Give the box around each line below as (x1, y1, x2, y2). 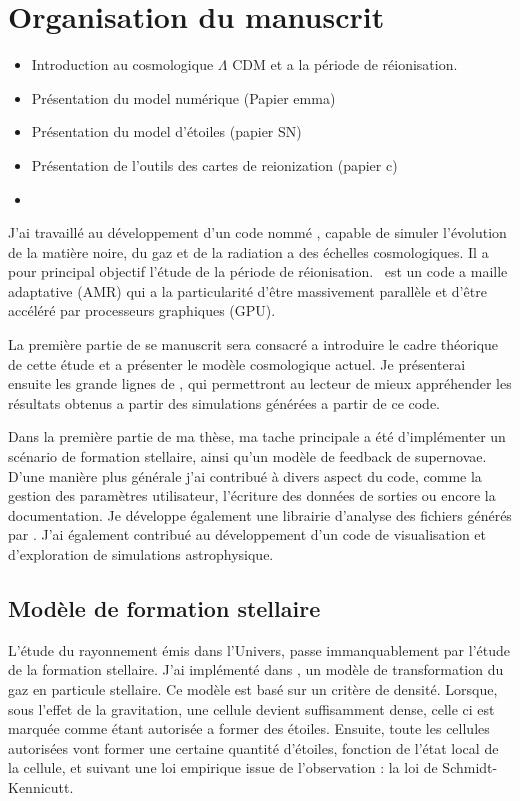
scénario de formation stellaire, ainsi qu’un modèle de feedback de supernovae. (8, 446, 487, 467)
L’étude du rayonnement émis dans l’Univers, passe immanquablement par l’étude (8, 639, 510, 660)
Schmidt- (442, 757, 498, 778)
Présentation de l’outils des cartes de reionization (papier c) (31, 154, 398, 175)
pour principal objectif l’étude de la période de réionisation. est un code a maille (8, 261, 508, 282)
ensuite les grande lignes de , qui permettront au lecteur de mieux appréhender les (8, 373, 512, 394)
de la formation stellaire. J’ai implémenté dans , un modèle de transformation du (8, 659, 504, 680)
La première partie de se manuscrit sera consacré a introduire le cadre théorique (8, 334, 499, 355)
